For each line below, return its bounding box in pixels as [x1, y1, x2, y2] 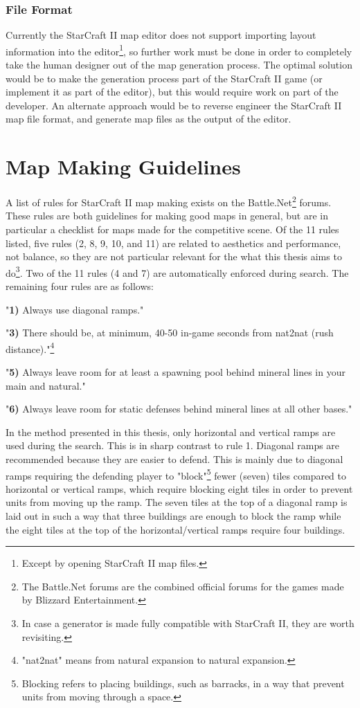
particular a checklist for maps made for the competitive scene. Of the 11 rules [6, 222, 339, 236]
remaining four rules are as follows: [6, 279, 154, 293]
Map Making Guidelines [6, 152, 241, 181]
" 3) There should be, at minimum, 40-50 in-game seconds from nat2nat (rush [6, 325, 334, 340]
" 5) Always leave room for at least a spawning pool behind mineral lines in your [6, 365, 345, 379]
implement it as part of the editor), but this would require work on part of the [6, 84, 339, 99]
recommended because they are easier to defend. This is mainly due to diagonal [6, 452, 343, 466]
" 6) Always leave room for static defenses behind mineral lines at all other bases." [6, 401, 352, 416]
